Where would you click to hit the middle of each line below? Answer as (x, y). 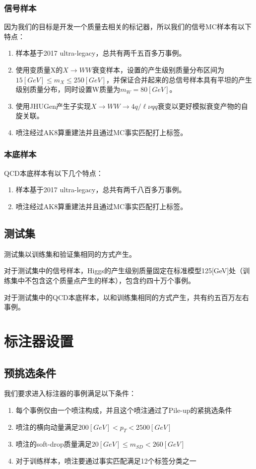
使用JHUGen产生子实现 (53, 106)
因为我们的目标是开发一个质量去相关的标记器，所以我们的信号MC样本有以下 (128, 27)
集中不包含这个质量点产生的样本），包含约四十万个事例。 (103, 280)
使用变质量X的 (39, 70)
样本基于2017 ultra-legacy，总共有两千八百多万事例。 (101, 190)
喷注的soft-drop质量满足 (54, 444)
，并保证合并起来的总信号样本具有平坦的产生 (179, 79)
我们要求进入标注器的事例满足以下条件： (70, 393)
